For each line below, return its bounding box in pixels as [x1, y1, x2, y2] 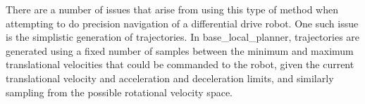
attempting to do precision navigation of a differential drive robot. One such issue [6, 15, 359, 30]
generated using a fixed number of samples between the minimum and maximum [6, 43, 354, 58]
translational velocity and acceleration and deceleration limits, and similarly [6, 70, 334, 85]
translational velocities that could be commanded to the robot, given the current [6, 57, 354, 72]
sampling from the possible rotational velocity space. [6, 84, 233, 99]
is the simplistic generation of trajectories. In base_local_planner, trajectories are [6, 30, 360, 44]
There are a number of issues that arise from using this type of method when [6, 2, 338, 16]
